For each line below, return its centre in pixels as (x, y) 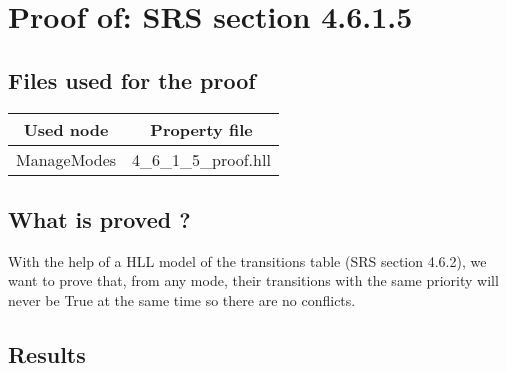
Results (47, 353)
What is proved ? (99, 218)
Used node (66, 129)
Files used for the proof (132, 79)
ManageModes (66, 159)
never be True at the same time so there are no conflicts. (182, 299)
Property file (201, 129)
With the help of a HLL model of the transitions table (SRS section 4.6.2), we (247, 260)
